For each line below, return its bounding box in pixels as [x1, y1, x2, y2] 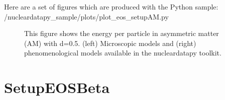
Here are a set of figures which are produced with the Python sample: [4, 1, 218, 11]
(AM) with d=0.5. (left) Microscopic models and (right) [24, 37, 196, 48]
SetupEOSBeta [4, 77, 110, 97]
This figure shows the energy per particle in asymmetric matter [24, 28, 219, 38]
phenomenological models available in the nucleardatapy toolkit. [24, 47, 221, 58]
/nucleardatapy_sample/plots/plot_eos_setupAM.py [4, 11, 169, 21]
